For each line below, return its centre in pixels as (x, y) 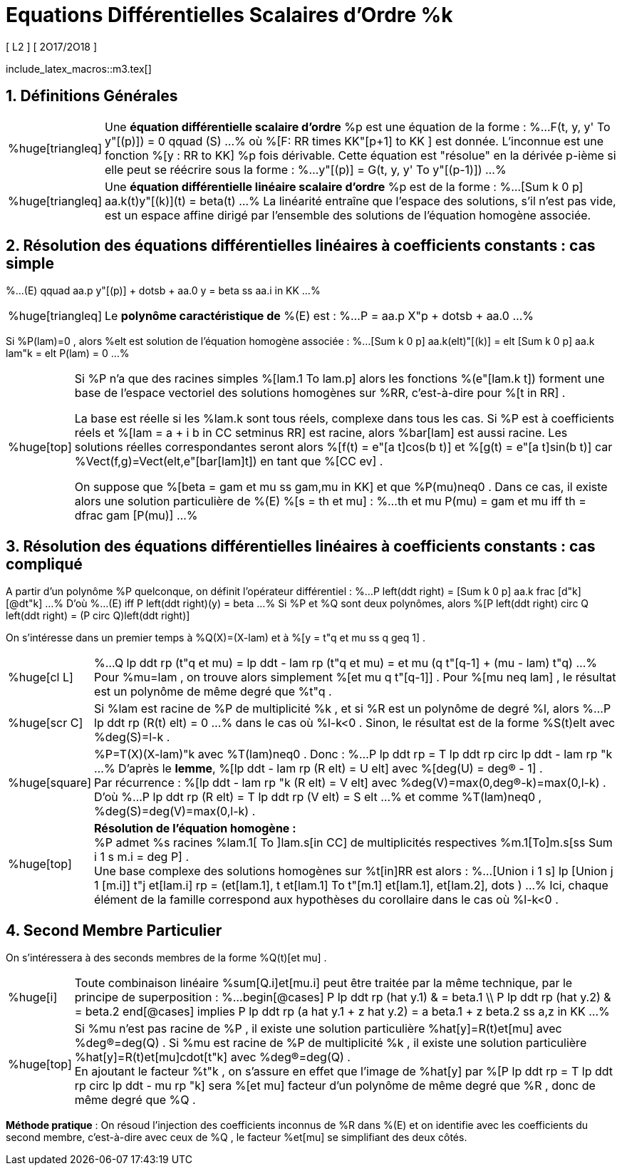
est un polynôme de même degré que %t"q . (213, 692)
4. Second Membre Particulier (114, 930)
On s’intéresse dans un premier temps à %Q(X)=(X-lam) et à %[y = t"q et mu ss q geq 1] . (216, 638)
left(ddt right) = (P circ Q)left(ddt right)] (98, 616)
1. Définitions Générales (92, 96)
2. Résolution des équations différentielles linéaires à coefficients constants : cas (301, 246)
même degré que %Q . (135, 1100)
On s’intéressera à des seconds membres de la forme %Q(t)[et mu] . (166, 958)
